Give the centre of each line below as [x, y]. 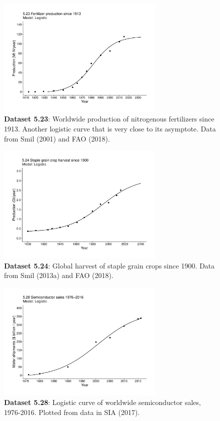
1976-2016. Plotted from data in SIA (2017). [72, 412]
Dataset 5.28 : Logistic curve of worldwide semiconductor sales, [102, 402]
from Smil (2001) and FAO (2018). [57, 138]
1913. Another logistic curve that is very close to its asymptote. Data [110, 129]
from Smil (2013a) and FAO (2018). [59, 275]
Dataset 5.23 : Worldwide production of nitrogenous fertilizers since [109, 119]
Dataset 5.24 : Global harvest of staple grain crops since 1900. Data [109, 265]
